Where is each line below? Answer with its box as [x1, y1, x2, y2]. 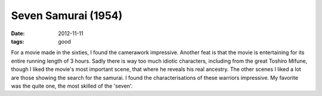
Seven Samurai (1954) [11, 9, 123, 22]
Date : [11, 30, 25, 37]
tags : [11, 38, 24, 45]
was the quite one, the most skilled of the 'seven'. [11, 82, 133, 89]
